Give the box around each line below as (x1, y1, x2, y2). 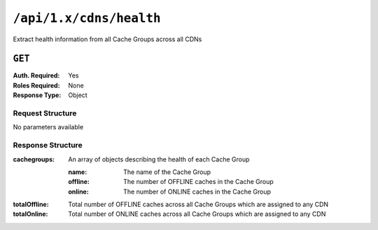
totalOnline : (13, 210, 48, 218)
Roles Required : (13, 81, 60, 89)
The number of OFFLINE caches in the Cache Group (123, 178, 274, 186)
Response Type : (13, 91, 62, 99)
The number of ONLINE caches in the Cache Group (123, 187, 272, 196)
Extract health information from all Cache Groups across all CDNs (13, 35, 202, 43)
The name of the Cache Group (123, 168, 211, 176)
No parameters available (13, 123, 84, 131)
